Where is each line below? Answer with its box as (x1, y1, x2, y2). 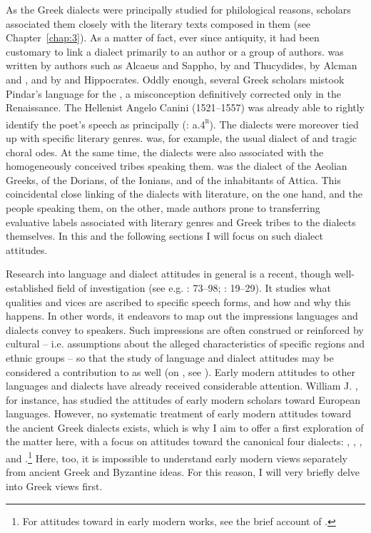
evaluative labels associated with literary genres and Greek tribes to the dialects (6, 214, 356, 229)
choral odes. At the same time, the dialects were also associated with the (6, 144, 324, 159)
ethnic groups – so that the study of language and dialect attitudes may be (6, 350, 334, 365)
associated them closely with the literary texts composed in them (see (6, 16, 311, 31)
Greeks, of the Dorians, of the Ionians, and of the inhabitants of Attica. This (6, 172, 341, 187)
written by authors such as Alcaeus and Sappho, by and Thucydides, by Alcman (6, 58, 357, 73)
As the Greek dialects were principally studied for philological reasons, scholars (6, 2, 351, 16)
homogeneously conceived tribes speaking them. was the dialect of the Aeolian (6, 158, 347, 173)
